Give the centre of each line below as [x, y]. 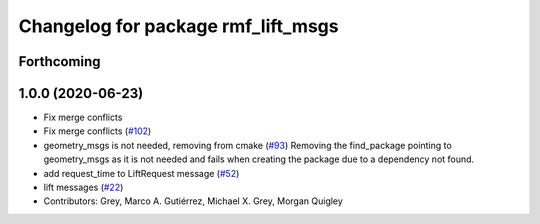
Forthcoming [59, 61]
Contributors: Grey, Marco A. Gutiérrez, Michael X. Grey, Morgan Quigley [193, 201]
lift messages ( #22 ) [83, 187]
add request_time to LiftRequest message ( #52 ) [141, 173]
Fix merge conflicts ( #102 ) [97, 131]
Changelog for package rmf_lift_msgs [178, 26]
